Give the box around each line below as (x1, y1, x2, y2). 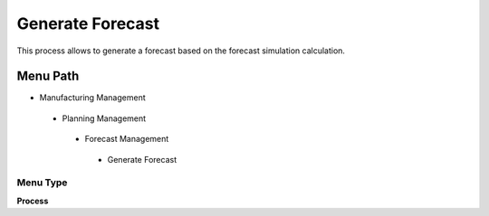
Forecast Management (84, 134, 169, 145)
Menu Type (16, 176, 68, 189)
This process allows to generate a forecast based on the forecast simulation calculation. (16, 45, 346, 56)
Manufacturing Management (39, 92, 146, 103)
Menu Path (16, 69, 80, 84)
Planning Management (62, 113, 147, 124)
